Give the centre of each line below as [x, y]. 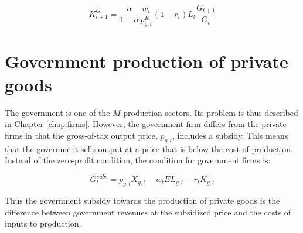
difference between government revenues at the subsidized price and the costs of [148, 212]
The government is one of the [57, 112]
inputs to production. [43, 223]
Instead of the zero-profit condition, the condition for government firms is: [138, 160]
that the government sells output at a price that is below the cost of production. [149, 148]
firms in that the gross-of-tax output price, [81, 135]
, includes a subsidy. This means [230, 135]
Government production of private [147, 61]
